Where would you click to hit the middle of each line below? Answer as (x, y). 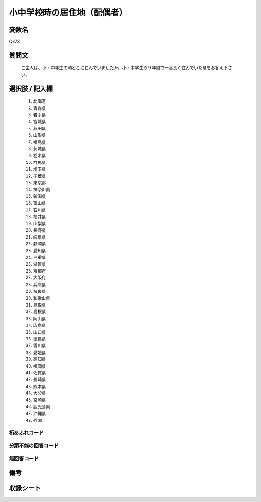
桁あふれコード (26, 433)
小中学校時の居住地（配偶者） (68, 13)
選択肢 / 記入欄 (31, 89)
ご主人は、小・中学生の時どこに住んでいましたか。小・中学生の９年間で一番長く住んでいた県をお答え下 (124, 68)
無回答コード (24, 458)
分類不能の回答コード (34, 445)
